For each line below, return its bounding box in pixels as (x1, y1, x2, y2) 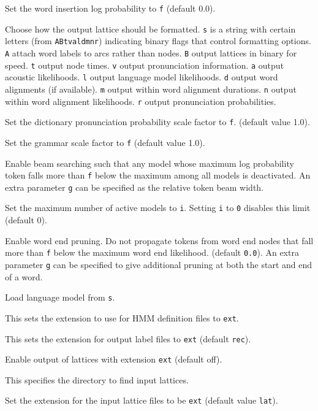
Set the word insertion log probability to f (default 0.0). (5, 2, 216, 14)
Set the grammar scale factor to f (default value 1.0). (5, 136, 205, 148)
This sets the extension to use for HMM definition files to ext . (5, 311, 239, 324)
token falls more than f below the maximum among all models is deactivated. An (5, 169, 311, 182)
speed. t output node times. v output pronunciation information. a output (5, 58, 284, 71)
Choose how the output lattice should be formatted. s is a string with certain (5, 22, 296, 35)
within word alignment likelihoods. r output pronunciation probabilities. (5, 94, 276, 107)
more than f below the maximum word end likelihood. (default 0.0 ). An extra (5, 246, 299, 259)
